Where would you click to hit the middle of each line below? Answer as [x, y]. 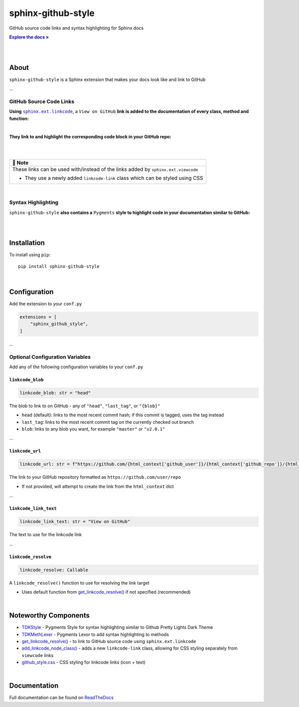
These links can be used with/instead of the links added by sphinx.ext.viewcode [105, 169]
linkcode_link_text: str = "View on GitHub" [75, 522]
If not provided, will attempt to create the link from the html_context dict [98, 486]
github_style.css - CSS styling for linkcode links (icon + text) [83, 663]
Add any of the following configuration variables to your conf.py [76, 367]
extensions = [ [38, 317]
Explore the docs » [29, 37]
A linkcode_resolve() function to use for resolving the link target [79, 583]
